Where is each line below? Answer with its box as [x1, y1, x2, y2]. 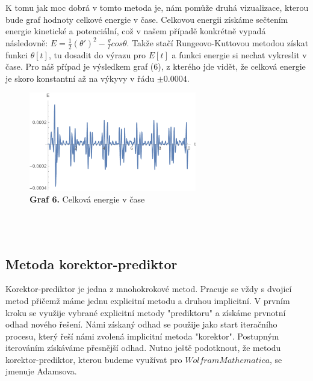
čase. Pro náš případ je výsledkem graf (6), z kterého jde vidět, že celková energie [5, 60, 306, 73]
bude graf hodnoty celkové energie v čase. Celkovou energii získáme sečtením [5, 13, 288, 25]
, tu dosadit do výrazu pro [48, 48, 146, 61]
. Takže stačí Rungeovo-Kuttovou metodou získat [126, 36, 309, 49]
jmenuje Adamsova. [5, 365, 77, 377]
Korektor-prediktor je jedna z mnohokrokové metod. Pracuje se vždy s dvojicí [5, 282, 292, 295]
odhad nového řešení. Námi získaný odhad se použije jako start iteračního [5, 318, 277, 331]
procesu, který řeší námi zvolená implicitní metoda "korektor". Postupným [5, 329, 279, 342]
